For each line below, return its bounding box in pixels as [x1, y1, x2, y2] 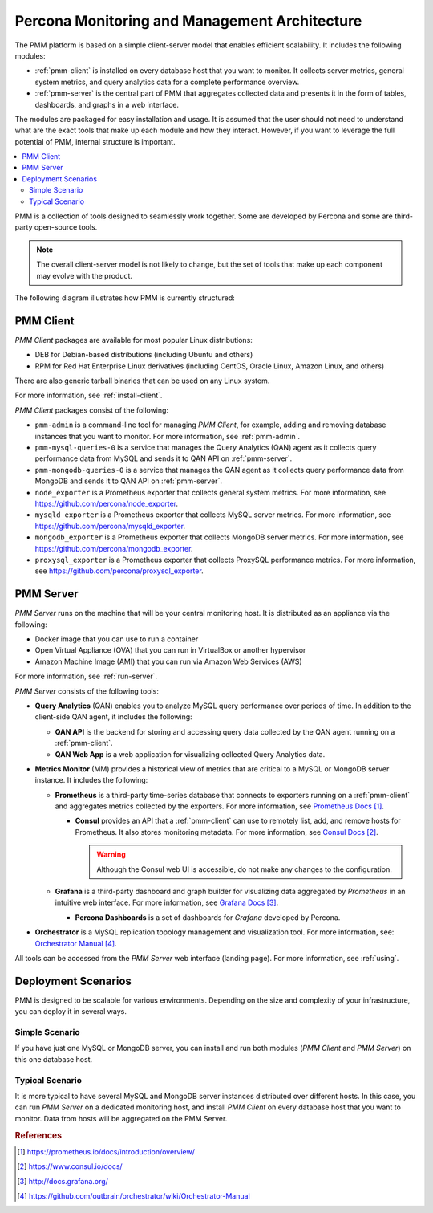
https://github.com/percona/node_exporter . [34, 499, 179, 508]
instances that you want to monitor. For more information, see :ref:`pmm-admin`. [34, 431, 301, 441]
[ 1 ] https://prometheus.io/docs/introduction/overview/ [17, 1146, 196, 1156]
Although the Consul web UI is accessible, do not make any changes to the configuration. [96, 864, 392, 874]
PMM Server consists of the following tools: [14, 686, 160, 696]
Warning [96, 849, 126, 859]
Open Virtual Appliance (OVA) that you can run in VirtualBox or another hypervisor [34, 645, 306, 655]
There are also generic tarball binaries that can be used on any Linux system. [14, 376, 270, 385]
